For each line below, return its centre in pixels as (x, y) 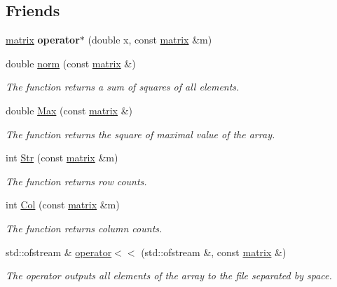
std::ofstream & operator (59, 252)
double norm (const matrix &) (71, 63)
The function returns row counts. (76, 181)
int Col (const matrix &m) (63, 205)
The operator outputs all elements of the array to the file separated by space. (169, 275)
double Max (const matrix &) (69, 110)
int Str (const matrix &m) (62, 158)
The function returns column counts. (84, 228)
